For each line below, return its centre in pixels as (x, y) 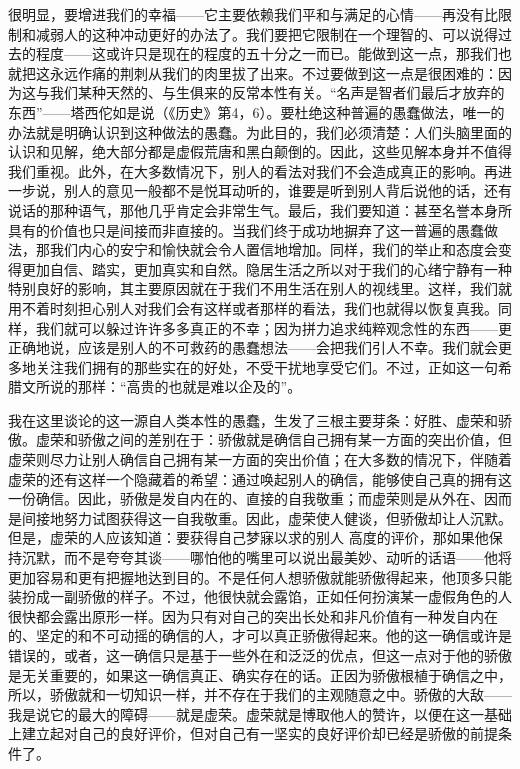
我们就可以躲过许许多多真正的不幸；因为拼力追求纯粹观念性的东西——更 (273, 327)
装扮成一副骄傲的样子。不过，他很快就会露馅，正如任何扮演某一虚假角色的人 (260, 596)
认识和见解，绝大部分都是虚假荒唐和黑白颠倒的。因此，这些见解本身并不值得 (260, 151)
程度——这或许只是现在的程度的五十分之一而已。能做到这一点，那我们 (266, 53)
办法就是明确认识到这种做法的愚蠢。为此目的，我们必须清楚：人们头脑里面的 (260, 131)
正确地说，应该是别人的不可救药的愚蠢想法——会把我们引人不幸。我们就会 (253, 347)
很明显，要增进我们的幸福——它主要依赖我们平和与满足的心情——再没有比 (253, 14)
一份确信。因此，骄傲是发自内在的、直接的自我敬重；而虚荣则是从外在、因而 (260, 498)
